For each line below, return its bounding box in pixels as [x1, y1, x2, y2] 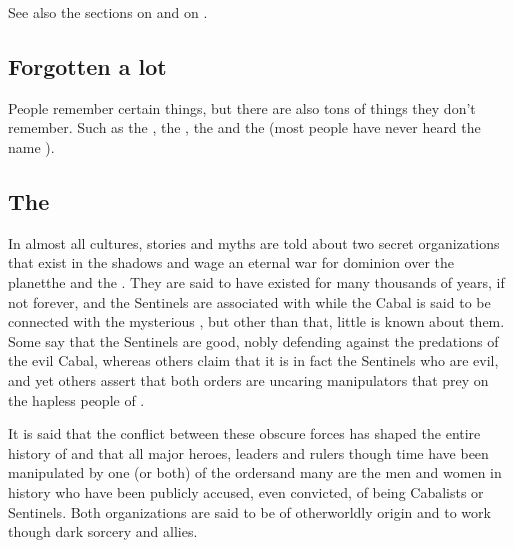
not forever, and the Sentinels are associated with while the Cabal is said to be [8, 291, 491, 312]
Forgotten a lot [8, 50, 167, 81]
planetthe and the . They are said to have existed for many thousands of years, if [8, 271, 505, 292]
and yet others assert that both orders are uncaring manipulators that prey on [8, 369, 489, 390]
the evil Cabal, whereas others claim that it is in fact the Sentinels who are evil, [8, 350, 499, 371]
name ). [8, 136, 55, 157]
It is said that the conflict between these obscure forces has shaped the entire [8, 423, 481, 444]
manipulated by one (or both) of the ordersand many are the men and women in [8, 462, 502, 483]
